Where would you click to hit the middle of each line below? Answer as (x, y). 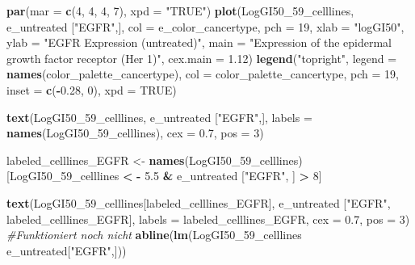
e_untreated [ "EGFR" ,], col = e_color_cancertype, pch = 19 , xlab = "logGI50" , (205, 26)
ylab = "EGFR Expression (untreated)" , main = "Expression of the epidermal (199, 42)
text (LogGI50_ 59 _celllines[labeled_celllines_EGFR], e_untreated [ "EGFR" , (199, 202)
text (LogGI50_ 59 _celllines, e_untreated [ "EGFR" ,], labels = (159, 117)
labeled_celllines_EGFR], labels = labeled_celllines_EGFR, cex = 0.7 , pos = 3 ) (208, 219)
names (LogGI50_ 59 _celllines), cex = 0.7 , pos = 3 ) (135, 133)
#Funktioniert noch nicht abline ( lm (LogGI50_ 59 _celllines (154, 235)
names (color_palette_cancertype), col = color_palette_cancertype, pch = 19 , (203, 74)
